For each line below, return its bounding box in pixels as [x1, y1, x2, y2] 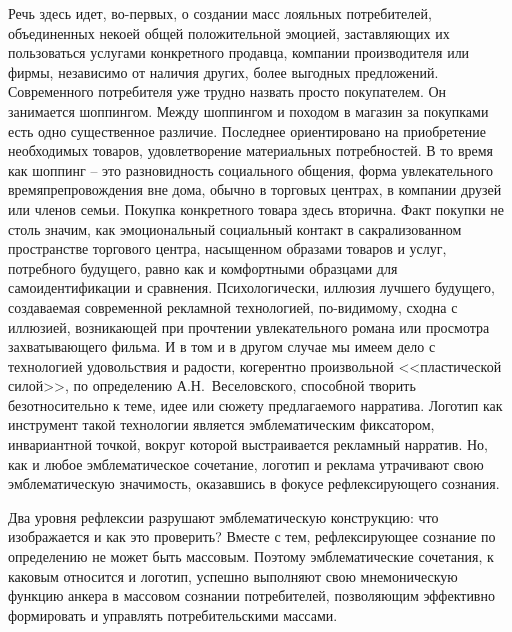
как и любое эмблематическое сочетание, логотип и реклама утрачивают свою [8, 453, 484, 474]
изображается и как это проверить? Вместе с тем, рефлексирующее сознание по [8, 526, 496, 547]
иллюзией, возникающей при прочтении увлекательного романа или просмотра [8, 316, 490, 337]
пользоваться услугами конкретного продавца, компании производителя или [8, 42, 470, 63]
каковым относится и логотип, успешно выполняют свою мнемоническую [8, 565, 458, 586]
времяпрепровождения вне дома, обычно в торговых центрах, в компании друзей [8, 179, 502, 200]
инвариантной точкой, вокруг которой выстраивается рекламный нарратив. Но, [8, 434, 489, 455]
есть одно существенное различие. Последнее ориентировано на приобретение [8, 120, 487, 141]
